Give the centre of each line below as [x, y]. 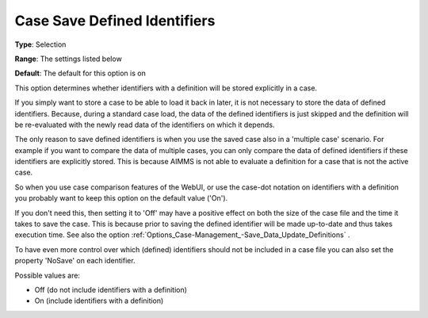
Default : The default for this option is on [80, 73]
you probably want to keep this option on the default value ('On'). [121, 198]
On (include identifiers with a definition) [99, 301]
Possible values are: [48, 275]
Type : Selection [40, 44]
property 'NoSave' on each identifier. [75, 261]
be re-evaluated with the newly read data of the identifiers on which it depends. [145, 125]
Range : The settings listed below [68, 59]
